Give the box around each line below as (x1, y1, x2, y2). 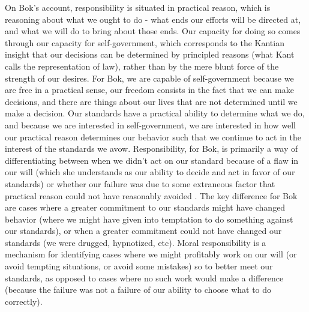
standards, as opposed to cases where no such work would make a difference (5, 271, 284, 284)
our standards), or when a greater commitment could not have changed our (5, 224, 282, 237)
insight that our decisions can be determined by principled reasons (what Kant (5, 48, 295, 61)
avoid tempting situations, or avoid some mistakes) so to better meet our (5, 260, 273, 272)
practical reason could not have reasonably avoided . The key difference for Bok (5, 189, 298, 202)
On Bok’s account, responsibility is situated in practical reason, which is (5, 1, 271, 13)
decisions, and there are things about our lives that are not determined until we (5, 95, 298, 107)
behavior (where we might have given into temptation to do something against (5, 212, 293, 225)
